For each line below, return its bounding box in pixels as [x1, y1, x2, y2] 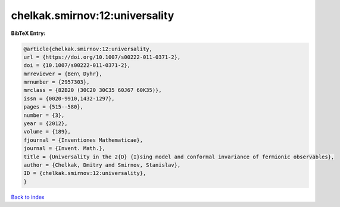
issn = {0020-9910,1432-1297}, [23, 95, 116, 102]
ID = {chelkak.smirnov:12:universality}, [23, 170, 146, 177]
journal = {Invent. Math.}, [23, 145, 105, 152]
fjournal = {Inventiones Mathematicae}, [23, 136, 143, 144]
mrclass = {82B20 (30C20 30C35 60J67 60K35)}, [23, 87, 162, 94]
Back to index [11, 193, 45, 200]
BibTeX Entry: [11, 30, 46, 37]
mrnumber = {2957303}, [23, 79, 90, 85]
